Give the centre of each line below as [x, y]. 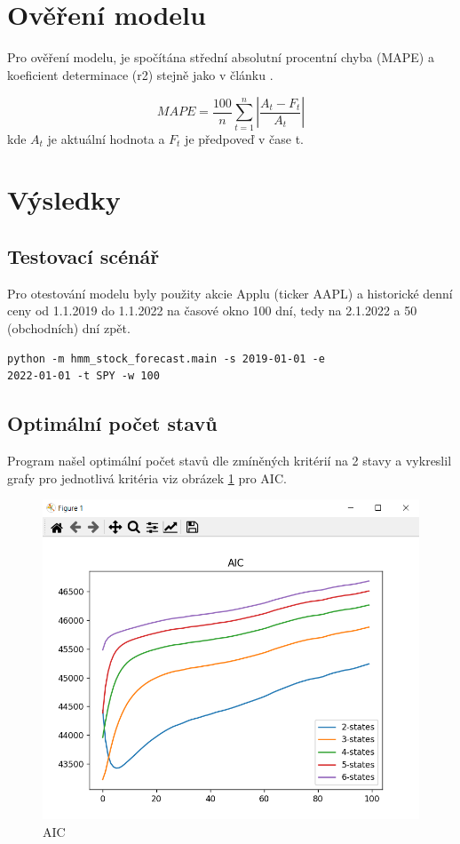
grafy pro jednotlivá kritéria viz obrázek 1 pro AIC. [147, 478]
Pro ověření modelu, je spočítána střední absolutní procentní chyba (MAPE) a [221, 57]
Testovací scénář [83, 256]
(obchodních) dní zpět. [69, 328]
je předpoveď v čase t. [244, 138]
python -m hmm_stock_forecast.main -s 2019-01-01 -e [166, 358]
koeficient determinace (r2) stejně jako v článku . [140, 74]
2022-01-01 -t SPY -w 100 [83, 376]
